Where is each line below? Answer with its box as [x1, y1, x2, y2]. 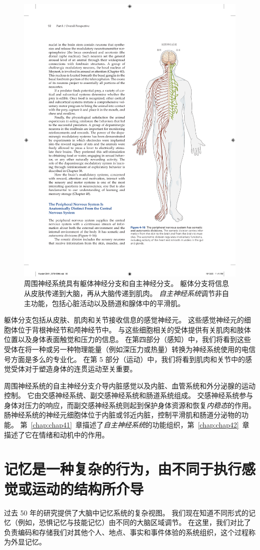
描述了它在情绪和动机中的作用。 [4, 429, 109, 439]
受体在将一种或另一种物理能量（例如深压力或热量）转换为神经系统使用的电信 [4, 343, 256, 354]
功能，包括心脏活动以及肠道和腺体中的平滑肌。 [30, 297, 185, 308]
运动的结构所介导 [32, 478, 144, 498]
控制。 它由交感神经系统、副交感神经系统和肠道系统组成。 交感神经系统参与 [4, 390, 254, 400]
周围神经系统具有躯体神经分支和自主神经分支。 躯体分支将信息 [24, 278, 229, 288]
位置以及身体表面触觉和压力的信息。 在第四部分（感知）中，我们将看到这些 [4, 334, 251, 344]
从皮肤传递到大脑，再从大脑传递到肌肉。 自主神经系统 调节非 [24, 287, 222, 298]
